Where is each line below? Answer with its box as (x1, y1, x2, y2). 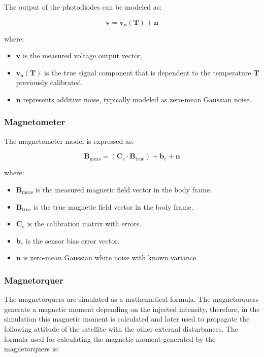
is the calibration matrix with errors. (27, 218, 142, 229)
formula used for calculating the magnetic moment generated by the (4, 333, 216, 344)
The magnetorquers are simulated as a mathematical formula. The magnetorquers (4, 294, 259, 304)
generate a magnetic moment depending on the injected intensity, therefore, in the (4, 303, 260, 314)
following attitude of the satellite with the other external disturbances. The (4, 323, 238, 334)
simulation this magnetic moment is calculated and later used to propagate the (4, 313, 250, 324)
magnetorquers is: (4, 343, 59, 354)
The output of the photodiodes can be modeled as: (4, 2, 162, 12)
